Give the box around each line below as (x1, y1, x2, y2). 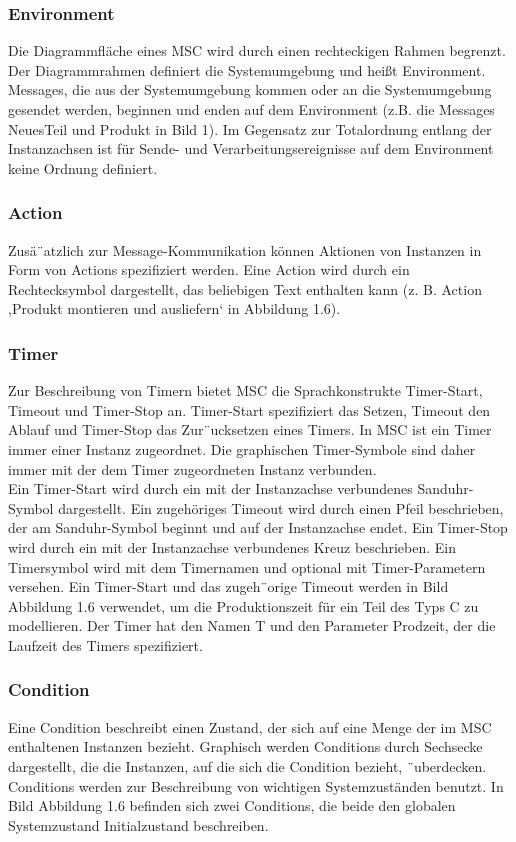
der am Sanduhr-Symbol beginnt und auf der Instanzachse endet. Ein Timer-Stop (8, 517, 508, 538)
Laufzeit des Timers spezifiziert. (8, 634, 203, 655)
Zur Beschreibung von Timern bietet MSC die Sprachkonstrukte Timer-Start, (8, 380, 483, 401)
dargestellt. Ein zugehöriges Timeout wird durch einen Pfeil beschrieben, (58, 497, 504, 518)
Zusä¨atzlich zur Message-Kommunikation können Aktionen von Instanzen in (8, 239, 482, 260)
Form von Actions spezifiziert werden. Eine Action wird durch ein (8, 259, 410, 280)
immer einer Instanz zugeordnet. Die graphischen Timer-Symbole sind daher (8, 438, 476, 459)
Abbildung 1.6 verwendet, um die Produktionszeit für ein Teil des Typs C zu (8, 595, 479, 616)
